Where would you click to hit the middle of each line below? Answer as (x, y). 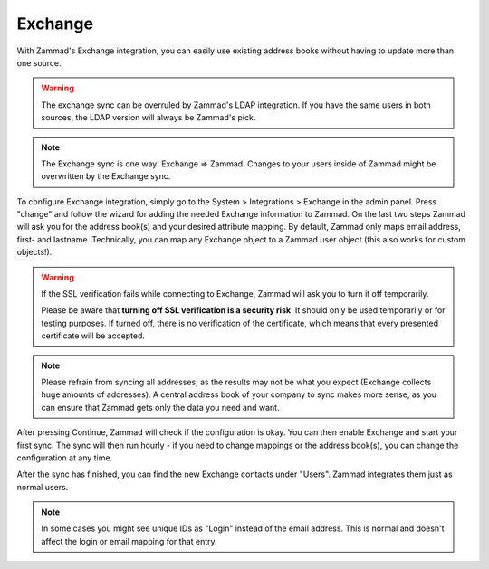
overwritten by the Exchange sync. (106, 176)
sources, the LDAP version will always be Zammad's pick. (149, 118)
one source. (39, 62)
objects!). (34, 252)
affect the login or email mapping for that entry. (129, 541)
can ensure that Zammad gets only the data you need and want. (160, 407)
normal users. (43, 487)
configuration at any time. (65, 458)
